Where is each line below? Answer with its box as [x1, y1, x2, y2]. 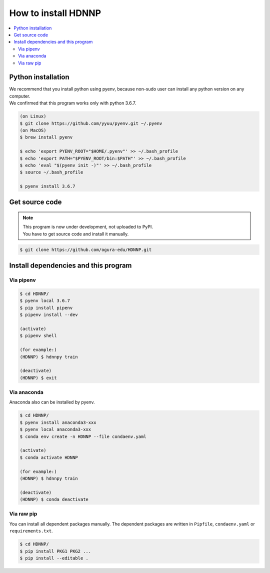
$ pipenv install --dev [19, 312, 78, 317]
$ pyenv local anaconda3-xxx [19, 426, 91, 432]
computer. [9, 93, 30, 99]
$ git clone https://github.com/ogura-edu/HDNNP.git [19, 246, 152, 252]
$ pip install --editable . [19, 555, 88, 561]
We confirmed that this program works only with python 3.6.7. [9, 100, 136, 106]
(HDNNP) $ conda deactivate [19, 496, 88, 502]
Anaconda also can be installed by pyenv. [9, 399, 95, 405]
